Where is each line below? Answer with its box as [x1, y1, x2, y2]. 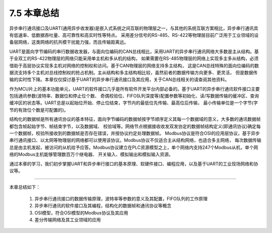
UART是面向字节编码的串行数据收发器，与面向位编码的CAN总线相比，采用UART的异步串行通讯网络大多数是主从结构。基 [9, 48, 259, 54]
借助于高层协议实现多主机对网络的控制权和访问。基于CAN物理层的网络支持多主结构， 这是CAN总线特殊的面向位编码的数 [9, 62, 259, 68]
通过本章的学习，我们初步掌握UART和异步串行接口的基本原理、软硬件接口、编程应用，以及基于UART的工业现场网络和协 [9, 161, 258, 167]
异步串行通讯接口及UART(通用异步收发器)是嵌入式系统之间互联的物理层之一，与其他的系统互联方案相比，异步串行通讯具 [9, 25, 259, 31]
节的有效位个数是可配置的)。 [9, 107, 69, 113]
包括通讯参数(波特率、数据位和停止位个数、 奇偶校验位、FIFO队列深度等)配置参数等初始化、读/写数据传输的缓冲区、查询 [9, 93, 259, 99]
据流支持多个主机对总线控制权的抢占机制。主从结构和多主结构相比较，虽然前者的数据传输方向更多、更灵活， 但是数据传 [9, 69, 258, 75]
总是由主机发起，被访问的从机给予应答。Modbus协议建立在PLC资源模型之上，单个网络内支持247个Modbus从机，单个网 [9, 144, 258, 150]
